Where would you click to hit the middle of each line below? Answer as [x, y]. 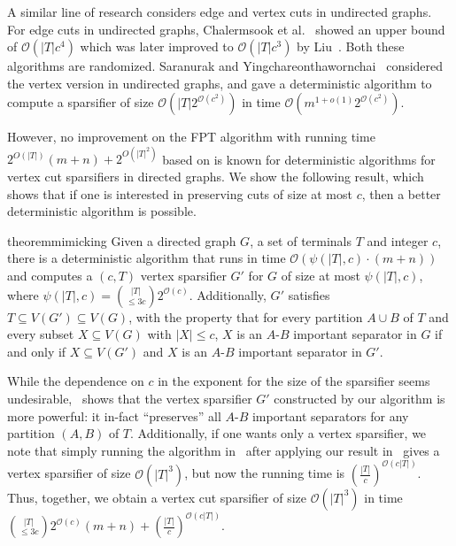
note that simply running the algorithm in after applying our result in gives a [224, 450]
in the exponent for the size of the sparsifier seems [294, 381]
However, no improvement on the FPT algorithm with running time [191, 137]
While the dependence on [76, 381]
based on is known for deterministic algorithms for [299, 159]
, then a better [401, 193]
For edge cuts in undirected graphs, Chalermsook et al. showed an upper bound [226, 29]
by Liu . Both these [351, 46]
